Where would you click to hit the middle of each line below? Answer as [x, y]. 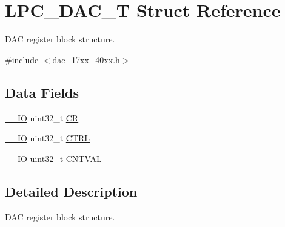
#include [22, 59]
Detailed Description [71, 191]
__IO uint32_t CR [42, 117]
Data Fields [42, 92]
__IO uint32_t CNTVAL [53, 158]
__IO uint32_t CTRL [48, 138]
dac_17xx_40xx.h [86, 59]
